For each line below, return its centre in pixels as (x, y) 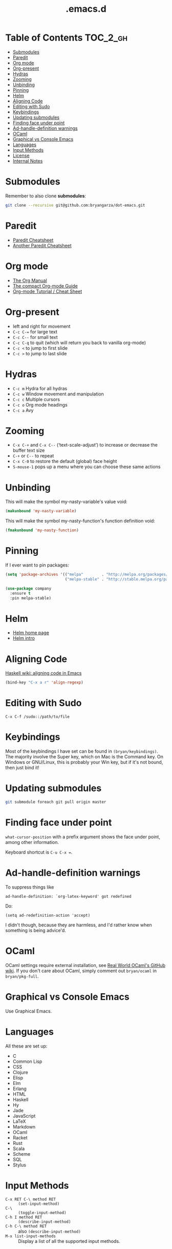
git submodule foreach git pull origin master (56, 802)
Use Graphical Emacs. (29, 1011)
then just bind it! (22, 768)
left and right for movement (41, 326)
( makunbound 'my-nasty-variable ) (41, 511)
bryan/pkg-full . (22, 976)
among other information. (32, 842)
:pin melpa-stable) (31, 598)
